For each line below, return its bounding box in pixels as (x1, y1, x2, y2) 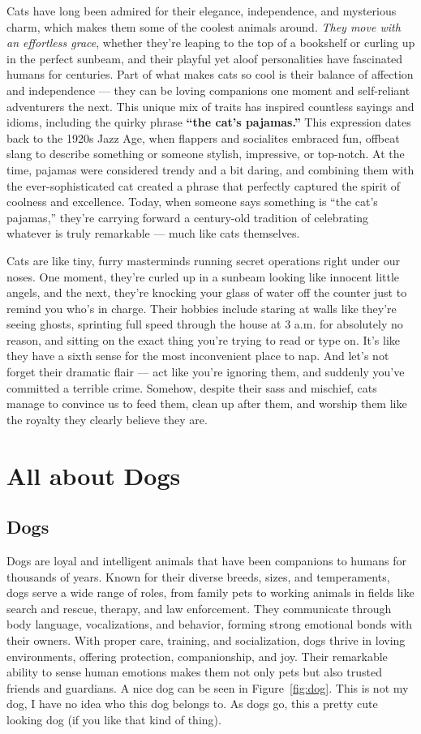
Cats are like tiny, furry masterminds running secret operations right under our (6, 251, 400, 268)
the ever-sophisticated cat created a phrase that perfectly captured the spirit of (6, 177, 401, 194)
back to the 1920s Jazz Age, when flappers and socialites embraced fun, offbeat (6, 129, 400, 146)
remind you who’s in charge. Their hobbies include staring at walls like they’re (6, 299, 397, 316)
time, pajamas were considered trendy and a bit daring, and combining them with (6, 161, 415, 178)
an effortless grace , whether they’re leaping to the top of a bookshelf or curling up (6, 34, 415, 51)
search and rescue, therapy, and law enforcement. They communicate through (6, 599, 392, 616)
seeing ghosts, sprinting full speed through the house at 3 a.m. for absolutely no (6, 315, 403, 333)
